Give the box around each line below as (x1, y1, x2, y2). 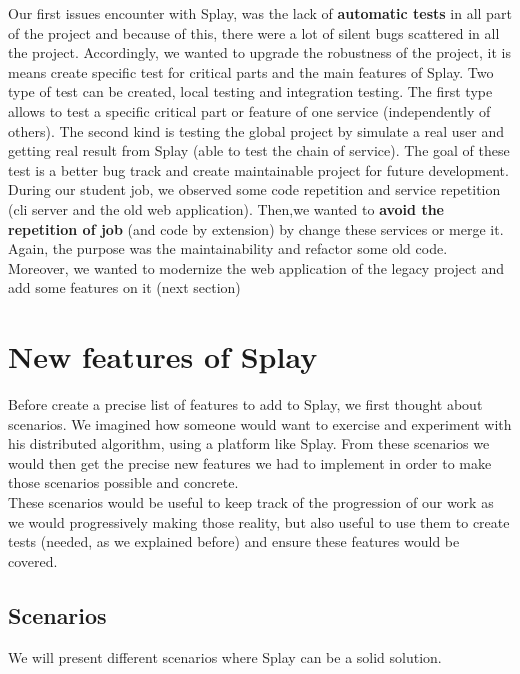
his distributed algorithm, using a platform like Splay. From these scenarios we (8, 433, 490, 454)
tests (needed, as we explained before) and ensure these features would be (8, 531, 460, 552)
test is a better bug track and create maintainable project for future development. (8, 159, 509, 180)
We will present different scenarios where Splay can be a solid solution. (8, 646, 442, 667)
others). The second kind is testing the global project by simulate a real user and (8, 120, 505, 141)
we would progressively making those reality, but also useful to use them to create (8, 511, 510, 532)
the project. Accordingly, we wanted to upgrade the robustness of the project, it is (8, 42, 511, 63)
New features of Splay (8, 336, 318, 377)
